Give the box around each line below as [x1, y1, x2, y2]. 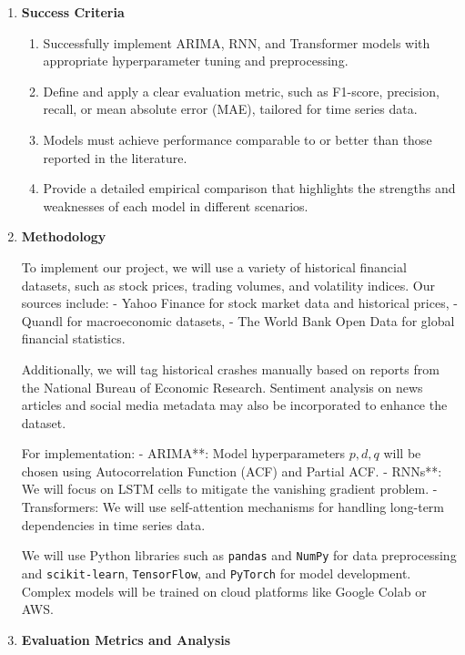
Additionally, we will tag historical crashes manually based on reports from [21, 359, 440, 378]
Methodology [21, 227, 106, 246]
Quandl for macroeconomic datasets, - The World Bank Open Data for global [21, 311, 455, 330]
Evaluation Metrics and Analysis [21, 629, 231, 649]
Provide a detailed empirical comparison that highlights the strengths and [43, 179, 456, 198]
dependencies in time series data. [21, 515, 206, 534]
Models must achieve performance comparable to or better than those [43, 129, 432, 148]
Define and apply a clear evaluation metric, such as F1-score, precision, [43, 81, 440, 100]
